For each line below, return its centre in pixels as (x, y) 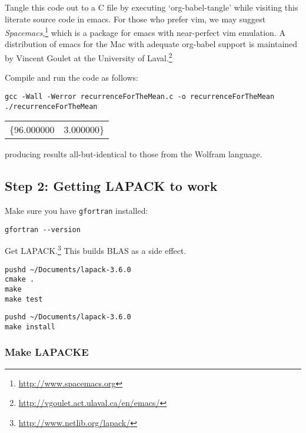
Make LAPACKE (47, 352)
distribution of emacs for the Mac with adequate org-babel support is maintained (151, 44)
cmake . (20, 280)
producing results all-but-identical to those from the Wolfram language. (134, 154)
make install (30, 327)
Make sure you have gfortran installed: (76, 210)
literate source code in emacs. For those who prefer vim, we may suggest (135, 19)
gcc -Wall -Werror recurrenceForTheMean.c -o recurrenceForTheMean (140, 96)
